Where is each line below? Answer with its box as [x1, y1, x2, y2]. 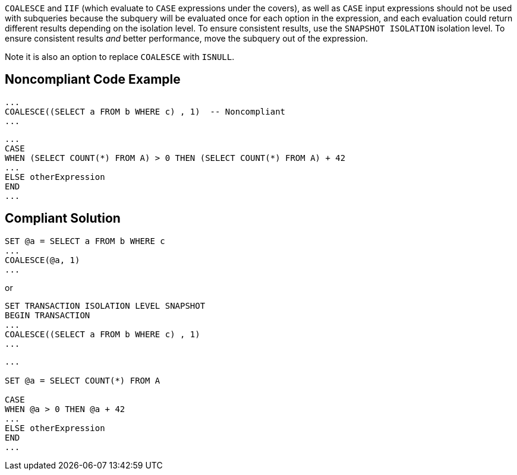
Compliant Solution [5, 211, 121, 226]
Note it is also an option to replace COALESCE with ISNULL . [5, 52, 235, 62]
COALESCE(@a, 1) [5, 255, 80, 265]
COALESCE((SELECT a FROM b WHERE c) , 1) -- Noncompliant [5, 106, 286, 116]
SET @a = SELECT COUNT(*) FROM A [5, 375, 160, 385]
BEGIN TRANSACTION [5, 310, 90, 320]
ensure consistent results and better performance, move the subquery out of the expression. [5, 33, 368, 43]
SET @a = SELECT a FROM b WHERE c [5, 236, 165, 246]
